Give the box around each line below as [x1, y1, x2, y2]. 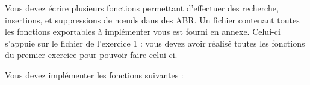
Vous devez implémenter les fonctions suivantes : [5, 68, 184, 81]
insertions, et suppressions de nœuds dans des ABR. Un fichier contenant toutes [5, 13, 300, 26]
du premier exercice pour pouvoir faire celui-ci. [5, 48, 178, 61]
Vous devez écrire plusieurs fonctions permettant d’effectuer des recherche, [5, 2, 279, 14]
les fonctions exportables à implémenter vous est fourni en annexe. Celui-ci [5, 25, 281, 38]
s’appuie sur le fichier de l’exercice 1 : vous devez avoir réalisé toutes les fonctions [5, 37, 305, 49]
